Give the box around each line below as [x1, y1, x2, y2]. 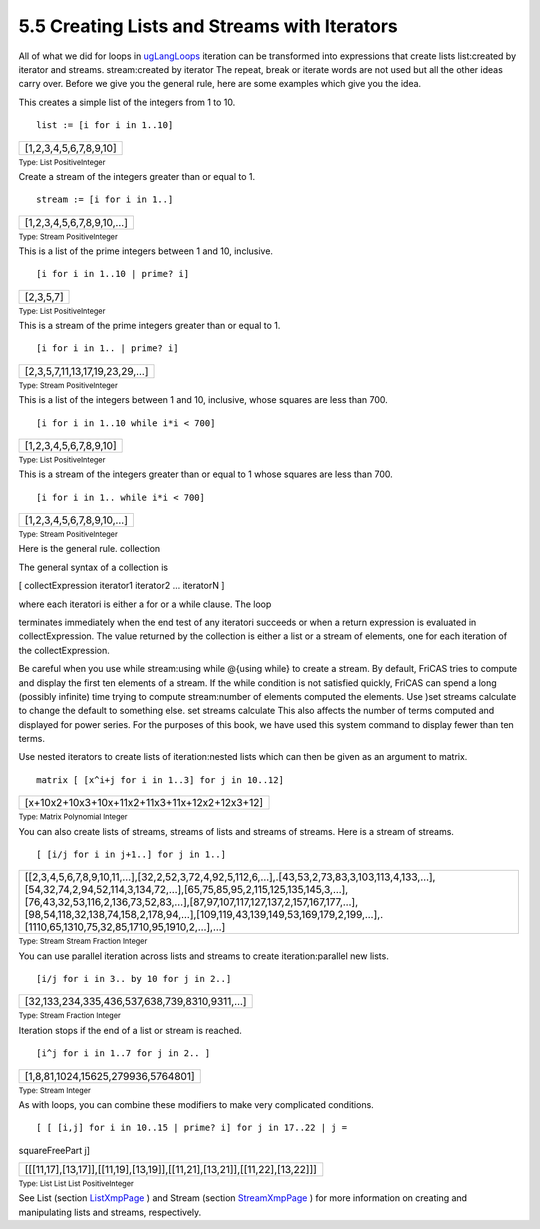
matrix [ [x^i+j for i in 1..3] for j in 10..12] [36, 774, 285, 785]
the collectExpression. [18, 644, 110, 656]
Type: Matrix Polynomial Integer [18, 812, 128, 822]
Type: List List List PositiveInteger [18, 1179, 134, 1189]
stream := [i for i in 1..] [36, 194, 174, 205]
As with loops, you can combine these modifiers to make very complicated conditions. [18, 1098, 374, 1110]
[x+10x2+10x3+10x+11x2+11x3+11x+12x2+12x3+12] [24, 796, 264, 810]
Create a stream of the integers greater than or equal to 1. [18, 170, 256, 182]
